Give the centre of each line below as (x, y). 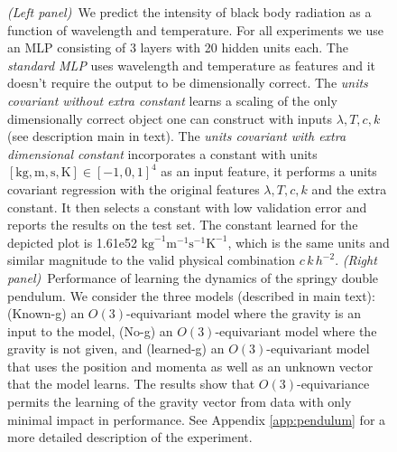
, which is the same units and (309, 242)
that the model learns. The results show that (131, 384)
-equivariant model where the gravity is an (244, 313)
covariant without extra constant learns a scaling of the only (172, 100)
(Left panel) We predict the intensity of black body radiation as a (189, 12)
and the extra (349, 188)
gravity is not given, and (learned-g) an (116, 348)
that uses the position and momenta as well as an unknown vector (190, 366)
